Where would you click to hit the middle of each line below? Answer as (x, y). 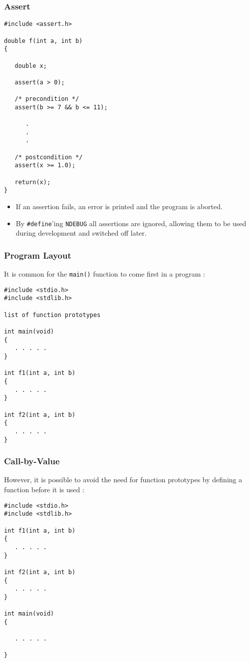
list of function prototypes (52, 315)
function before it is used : (44, 489)
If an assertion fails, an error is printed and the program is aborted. (119, 206)
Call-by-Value (32, 461)
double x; (31, 66)
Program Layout (38, 255)
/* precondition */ (47, 99)
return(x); (33, 182)
